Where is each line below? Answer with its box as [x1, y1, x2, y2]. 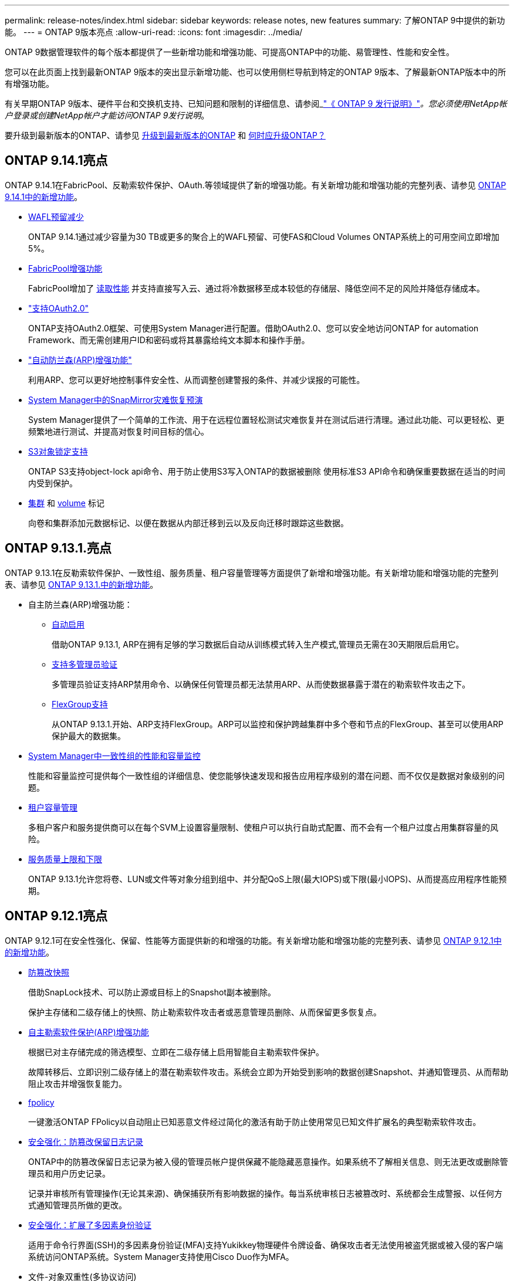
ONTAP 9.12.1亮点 [5, 909, 108, 924]
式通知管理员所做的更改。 [28, 1199, 127, 1210]
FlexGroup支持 [52, 699, 108, 709]
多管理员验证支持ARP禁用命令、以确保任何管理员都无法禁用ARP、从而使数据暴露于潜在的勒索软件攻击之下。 [52, 679, 471, 689]
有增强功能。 [5, 79, 54, 89]
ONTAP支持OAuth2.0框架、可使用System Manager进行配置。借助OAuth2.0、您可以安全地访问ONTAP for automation [28, 323, 479, 333]
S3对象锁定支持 [28, 446, 88, 456]
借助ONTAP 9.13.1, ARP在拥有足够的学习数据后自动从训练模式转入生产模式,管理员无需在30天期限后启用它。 [52, 639, 464, 649]
